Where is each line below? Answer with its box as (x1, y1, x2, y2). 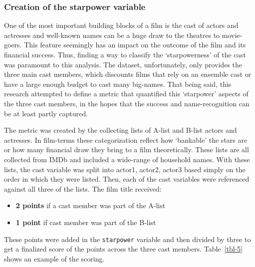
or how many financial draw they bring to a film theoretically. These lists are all (4, 144, 249, 155)
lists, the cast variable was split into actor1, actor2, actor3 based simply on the (4, 164, 246, 174)
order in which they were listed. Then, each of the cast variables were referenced (4, 174, 250, 184)
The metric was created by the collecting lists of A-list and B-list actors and (4, 125, 237, 135)
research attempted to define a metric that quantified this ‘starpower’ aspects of (4, 88, 249, 99)
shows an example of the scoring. (4, 253, 105, 264)
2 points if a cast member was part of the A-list (15, 200, 166, 211)
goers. (4, 39, 22, 50)
